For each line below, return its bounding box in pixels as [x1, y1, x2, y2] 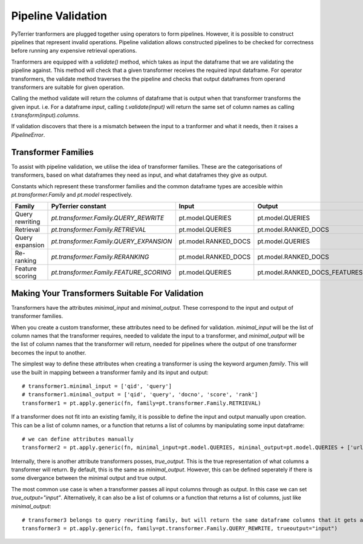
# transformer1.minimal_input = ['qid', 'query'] [22, 382, 172, 390]
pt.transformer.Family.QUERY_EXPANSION [51, 237, 172, 246]
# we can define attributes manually [22, 436, 134, 442]
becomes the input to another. [11, 349, 87, 356]
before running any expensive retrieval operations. [11, 47, 137, 54]
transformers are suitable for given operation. [11, 84, 125, 91]
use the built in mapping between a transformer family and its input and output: [11, 369, 209, 376]
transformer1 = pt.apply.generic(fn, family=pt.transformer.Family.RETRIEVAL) [22, 399, 261, 407]
